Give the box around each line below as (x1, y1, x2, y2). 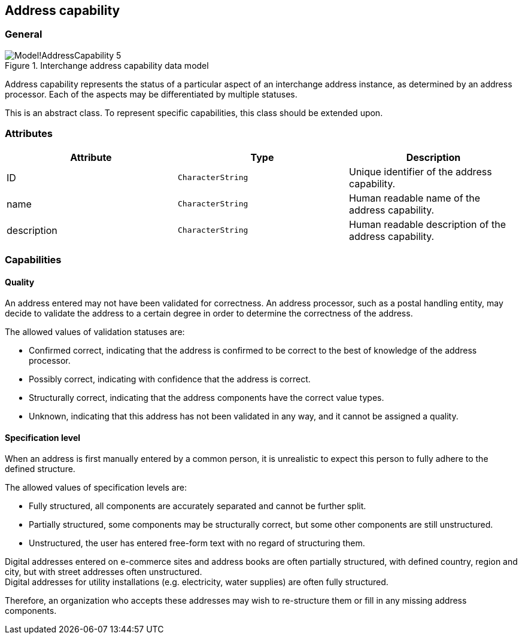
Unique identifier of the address (348, 165, 492, 178)
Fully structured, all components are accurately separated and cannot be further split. (29, 501, 366, 512)
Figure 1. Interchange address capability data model (5, 60, 209, 71)
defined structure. (5, 464, 75, 474)
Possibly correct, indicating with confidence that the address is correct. (29, 374, 311, 385)
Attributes (5, 127, 53, 140)
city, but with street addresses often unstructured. (5, 567, 202, 577)
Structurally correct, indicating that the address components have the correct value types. (29, 392, 384, 403)
